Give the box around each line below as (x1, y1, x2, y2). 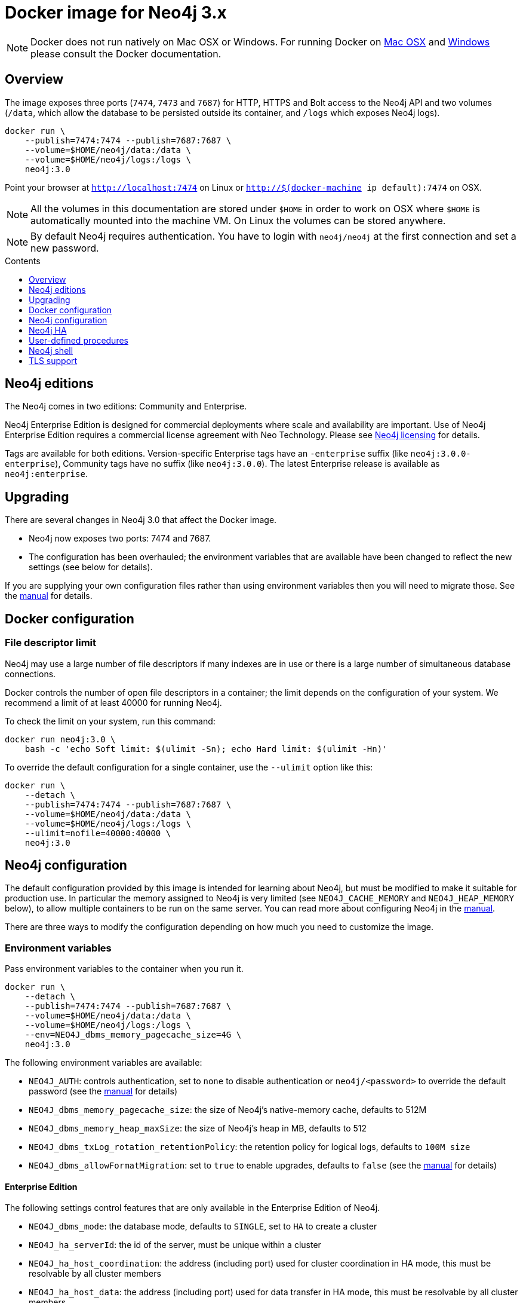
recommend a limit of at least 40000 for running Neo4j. (5, 697, 222, 708)
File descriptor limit (5, 637, 97, 649)
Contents (5, 255, 41, 266)
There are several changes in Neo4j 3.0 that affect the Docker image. (5, 515, 277, 525)
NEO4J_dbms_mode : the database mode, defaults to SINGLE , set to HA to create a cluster (29, 1221, 377, 1232)
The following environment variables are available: (5, 1057, 202, 1068)
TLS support (29, 355, 78, 366)
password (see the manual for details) (29, 1086, 177, 1097)
